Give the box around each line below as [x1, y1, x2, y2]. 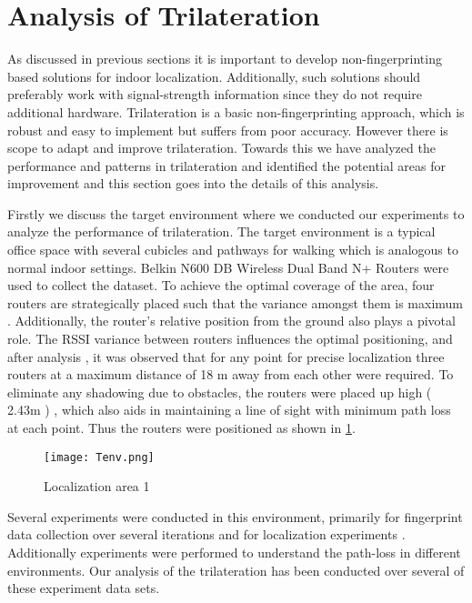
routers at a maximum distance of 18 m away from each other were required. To [7, 365, 454, 384]
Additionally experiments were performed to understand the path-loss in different [7, 543, 461, 562]
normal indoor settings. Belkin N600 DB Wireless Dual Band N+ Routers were [7, 257, 449, 276]
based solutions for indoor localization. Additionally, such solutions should [7, 66, 421, 85]
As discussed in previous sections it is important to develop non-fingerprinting [7, 49, 442, 68]
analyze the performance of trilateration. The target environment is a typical [7, 222, 436, 241]
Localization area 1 [44, 477, 150, 496]
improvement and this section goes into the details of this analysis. [7, 174, 379, 193]
